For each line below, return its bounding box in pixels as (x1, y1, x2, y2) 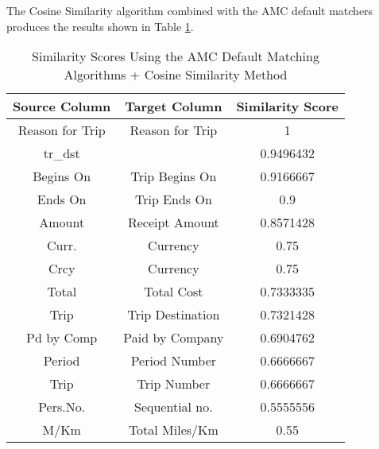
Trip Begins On (130, 167, 217, 186)
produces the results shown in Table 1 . (6, 17, 194, 34)
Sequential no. (134, 397, 213, 416)
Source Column (13, 97, 111, 116)
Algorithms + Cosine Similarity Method (64, 65, 288, 84)
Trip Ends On (134, 190, 212, 209)
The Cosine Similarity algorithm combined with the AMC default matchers (6, 2, 373, 18)
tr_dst (43, 144, 80, 163)
